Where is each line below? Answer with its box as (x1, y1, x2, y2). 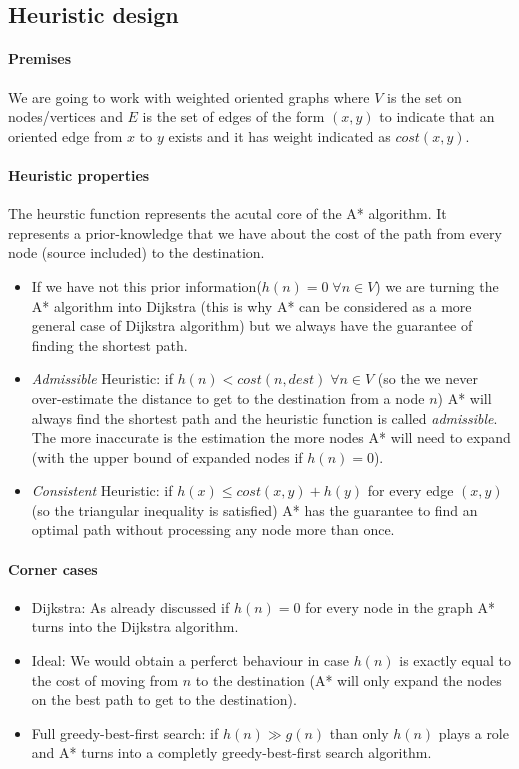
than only (329, 722, 389, 743)
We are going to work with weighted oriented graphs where (8, 86, 370, 107)
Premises (8, 48, 71, 69)
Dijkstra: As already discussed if (31, 596, 230, 617)
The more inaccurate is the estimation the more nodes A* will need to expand (31, 427, 511, 448)
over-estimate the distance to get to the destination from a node (31, 387, 425, 408)
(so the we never (377, 368, 478, 389)
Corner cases (8, 558, 98, 579)
